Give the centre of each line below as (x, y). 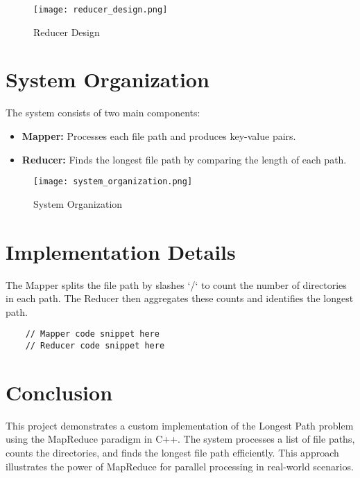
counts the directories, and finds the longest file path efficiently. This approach (172, 452)
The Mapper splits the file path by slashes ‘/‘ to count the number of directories (176, 284)
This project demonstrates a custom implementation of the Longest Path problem (180, 425)
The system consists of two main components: (103, 113)
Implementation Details (121, 251)
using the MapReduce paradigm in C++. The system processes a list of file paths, (180, 439)
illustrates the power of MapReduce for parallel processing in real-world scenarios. (180, 466)
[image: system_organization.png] (113, 182)
